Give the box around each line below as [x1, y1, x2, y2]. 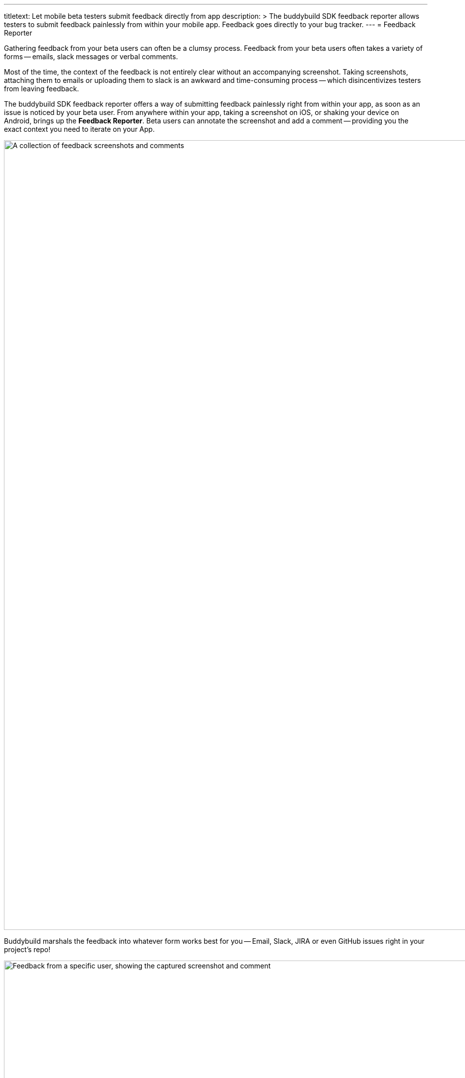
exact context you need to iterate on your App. [4, 125, 155, 133]
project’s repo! [4, 945, 51, 954]
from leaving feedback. [4, 84, 79, 93]
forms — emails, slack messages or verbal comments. [4, 52, 178, 61]
